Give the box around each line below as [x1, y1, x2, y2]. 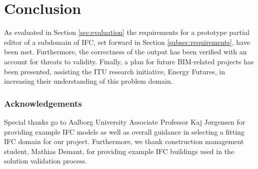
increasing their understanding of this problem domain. [4, 76, 173, 86]
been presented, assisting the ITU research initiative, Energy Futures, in [4, 66, 225, 76]
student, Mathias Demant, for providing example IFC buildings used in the [4, 146, 234, 156]
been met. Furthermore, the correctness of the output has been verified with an [4, 46, 247, 57]
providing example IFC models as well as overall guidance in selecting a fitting [4, 126, 244, 137]
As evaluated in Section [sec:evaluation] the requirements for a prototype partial [4, 27, 249, 37]
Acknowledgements [4, 97, 82, 109]
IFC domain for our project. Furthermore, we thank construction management [4, 136, 244, 147]
